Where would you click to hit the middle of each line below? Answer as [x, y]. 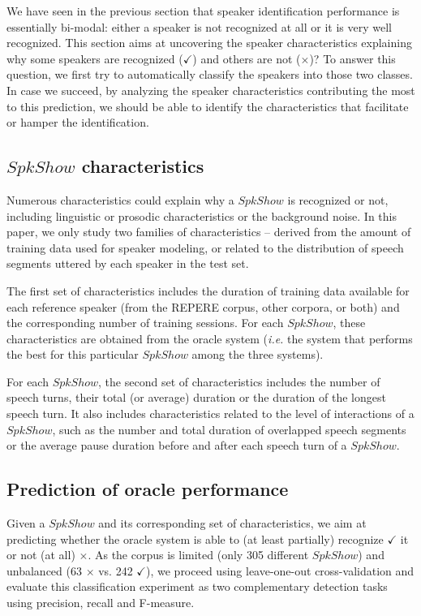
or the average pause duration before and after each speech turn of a [177, 445]
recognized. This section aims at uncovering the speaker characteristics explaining [209, 43]
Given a [26, 523]
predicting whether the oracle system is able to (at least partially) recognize [195, 538]
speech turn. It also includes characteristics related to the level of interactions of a [210, 414]
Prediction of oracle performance [148, 489]
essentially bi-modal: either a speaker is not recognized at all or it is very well [199, 26]
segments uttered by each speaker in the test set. [128, 263]
